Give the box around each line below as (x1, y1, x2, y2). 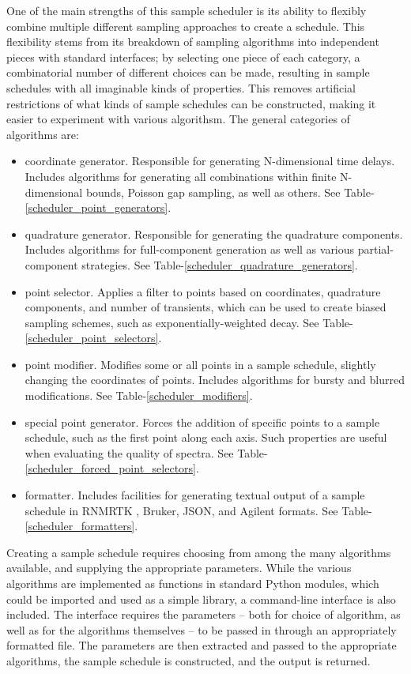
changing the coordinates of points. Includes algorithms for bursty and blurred (25, 371, 405, 388)
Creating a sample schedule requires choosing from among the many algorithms (6, 544, 391, 560)
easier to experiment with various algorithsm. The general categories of (6, 111, 350, 127)
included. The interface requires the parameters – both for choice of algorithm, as (6, 606, 401, 623)
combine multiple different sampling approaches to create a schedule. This (6, 17, 365, 34)
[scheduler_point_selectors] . (25, 329, 162, 346)
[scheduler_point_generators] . (25, 199, 172, 216)
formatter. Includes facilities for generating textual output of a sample (25, 487, 365, 503)
